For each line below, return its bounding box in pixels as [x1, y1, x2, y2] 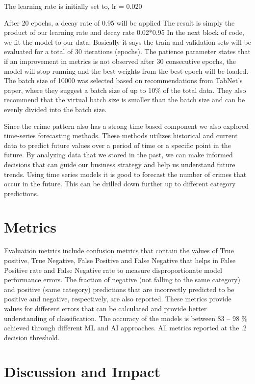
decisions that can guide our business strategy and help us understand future [4, 159, 235, 169]
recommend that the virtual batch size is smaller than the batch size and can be [4, 94, 245, 105]
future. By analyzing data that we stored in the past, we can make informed [4, 149, 233, 160]
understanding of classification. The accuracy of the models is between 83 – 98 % [4, 313, 248, 323]
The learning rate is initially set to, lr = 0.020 [4, 1, 142, 11]
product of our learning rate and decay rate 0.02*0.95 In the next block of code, [4, 27, 244, 37]
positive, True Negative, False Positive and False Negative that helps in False [4, 255, 236, 265]
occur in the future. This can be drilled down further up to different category [4, 178, 236, 189]
